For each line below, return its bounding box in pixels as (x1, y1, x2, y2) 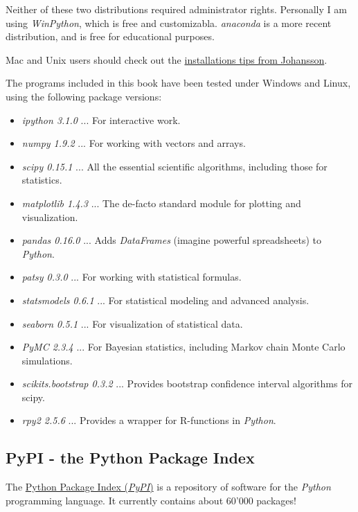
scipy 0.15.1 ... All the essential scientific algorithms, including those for (21, 159, 328, 173)
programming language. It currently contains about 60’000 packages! (6, 493, 296, 507)
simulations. (21, 353, 73, 367)
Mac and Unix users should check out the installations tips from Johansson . (6, 52, 328, 67)
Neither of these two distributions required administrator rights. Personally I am (6, 2, 347, 16)
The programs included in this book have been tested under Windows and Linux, (6, 76, 351, 90)
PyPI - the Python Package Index (6, 447, 255, 468)
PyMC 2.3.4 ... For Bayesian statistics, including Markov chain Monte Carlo (21, 339, 346, 354)
